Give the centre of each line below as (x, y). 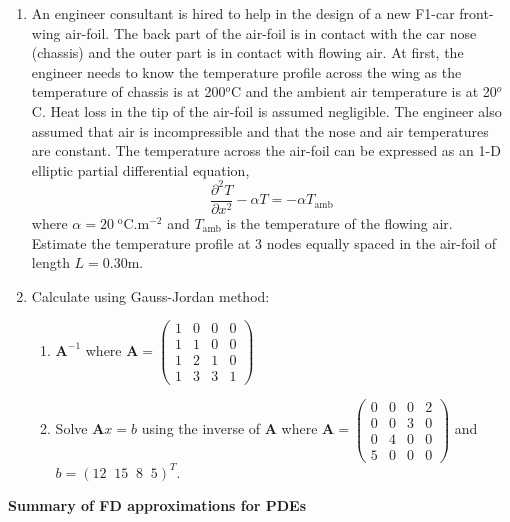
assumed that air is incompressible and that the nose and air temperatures (260, 130)
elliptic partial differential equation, (140, 169)
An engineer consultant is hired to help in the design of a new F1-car (243, 13)
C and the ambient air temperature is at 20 (363, 91)
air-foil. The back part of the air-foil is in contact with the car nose (271, 32)
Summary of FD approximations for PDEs (157, 505)
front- (476, 13)
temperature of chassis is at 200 (128, 91)
